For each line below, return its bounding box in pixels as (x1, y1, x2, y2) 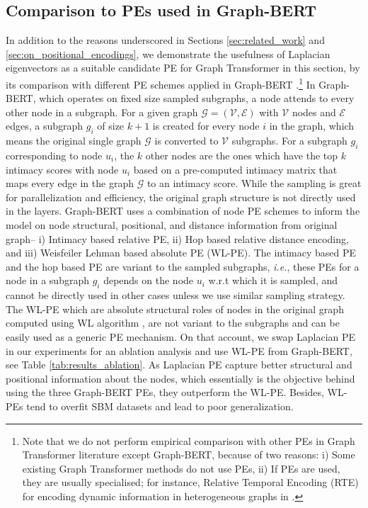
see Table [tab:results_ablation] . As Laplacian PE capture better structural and (6, 357, 352, 372)
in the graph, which (269, 118, 355, 133)
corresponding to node (6, 148, 103, 163)
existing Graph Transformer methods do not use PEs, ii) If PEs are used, (22, 461, 340, 475)
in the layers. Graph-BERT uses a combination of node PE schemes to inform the (6, 203, 360, 218)
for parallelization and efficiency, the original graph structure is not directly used (6, 189, 356, 204)
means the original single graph (6, 133, 142, 148)
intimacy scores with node (6, 162, 119, 176)
